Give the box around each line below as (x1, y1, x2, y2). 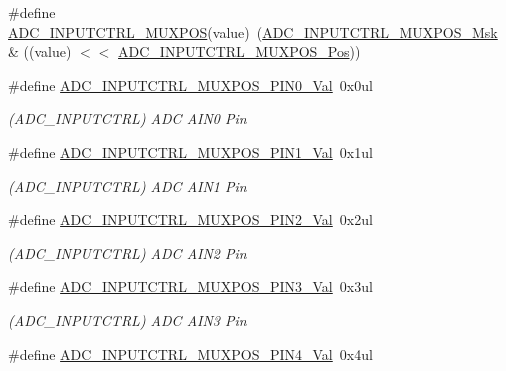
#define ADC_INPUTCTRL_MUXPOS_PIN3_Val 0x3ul (8, 276, 373, 297)
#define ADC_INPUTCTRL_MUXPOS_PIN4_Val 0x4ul (8, 343, 373, 364)
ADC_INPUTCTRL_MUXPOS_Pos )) (118, 41, 361, 62)
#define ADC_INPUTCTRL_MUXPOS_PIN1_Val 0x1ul (8, 141, 373, 162)
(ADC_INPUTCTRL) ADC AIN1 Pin (8, 175, 247, 196)
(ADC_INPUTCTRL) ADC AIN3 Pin (8, 309, 247, 330)
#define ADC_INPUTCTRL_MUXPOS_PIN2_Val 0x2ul (8, 209, 373, 230)
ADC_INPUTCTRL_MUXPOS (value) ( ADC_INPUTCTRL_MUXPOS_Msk (8, 21, 498, 42)
